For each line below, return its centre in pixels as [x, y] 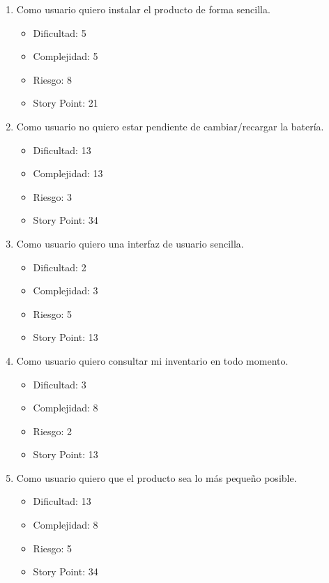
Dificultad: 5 [60, 32]
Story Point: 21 [66, 103]
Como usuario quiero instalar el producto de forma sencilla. [143, 9]
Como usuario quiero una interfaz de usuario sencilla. [130, 243]
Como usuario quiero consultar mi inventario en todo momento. [152, 360]
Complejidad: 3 [66, 290]
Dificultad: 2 [60, 267]
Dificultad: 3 [60, 384]
